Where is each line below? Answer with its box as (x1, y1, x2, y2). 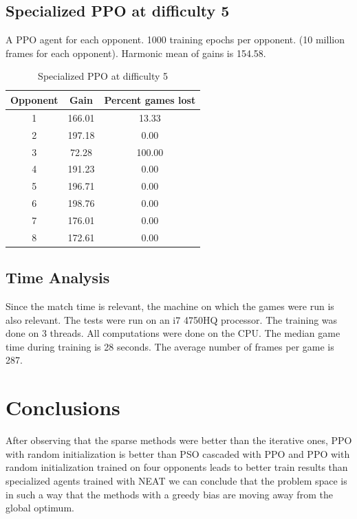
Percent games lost (104, 92, 196, 107)
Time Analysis (6, 267, 110, 288)
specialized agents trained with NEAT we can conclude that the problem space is (6, 473, 347, 487)
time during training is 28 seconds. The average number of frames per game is (6, 339, 334, 353)
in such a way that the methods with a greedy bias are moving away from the (6, 487, 333, 501)
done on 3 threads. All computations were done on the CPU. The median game (6, 326, 340, 340)
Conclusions (6, 393, 120, 421)
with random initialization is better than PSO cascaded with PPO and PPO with (6, 446, 350, 461)
